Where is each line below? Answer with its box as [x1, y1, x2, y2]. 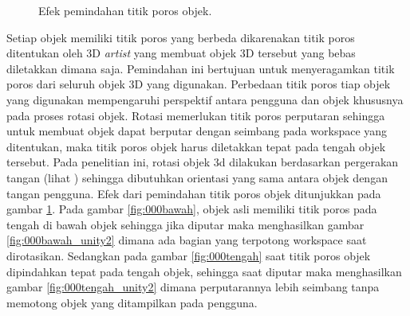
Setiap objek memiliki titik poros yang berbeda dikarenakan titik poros [6, 29, 355, 45]
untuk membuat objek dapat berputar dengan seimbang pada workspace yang [6, 123, 388, 139]
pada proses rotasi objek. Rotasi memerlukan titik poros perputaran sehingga [6, 107, 385, 123]
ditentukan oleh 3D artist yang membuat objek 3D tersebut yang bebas [6, 45, 356, 61]
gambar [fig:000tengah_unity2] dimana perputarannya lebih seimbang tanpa [6, 279, 380, 295]
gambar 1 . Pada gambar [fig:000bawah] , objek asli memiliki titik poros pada [6, 201, 377, 217]
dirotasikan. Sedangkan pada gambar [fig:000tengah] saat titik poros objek [6, 247, 371, 263]
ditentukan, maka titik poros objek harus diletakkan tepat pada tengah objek [6, 138, 386, 154]
